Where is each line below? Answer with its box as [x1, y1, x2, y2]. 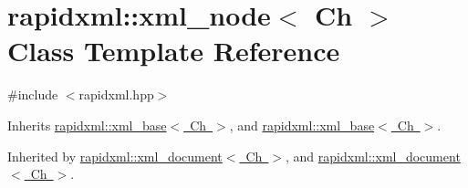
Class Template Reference [7, 32, 340, 69]
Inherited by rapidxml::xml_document [7, 146, 223, 165]
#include [7, 85, 58, 104]
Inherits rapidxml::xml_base [7, 115, 167, 134]
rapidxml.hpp [78, 85, 154, 104]
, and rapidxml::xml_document [286, 146, 461, 165]
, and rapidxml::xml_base [229, 115, 375, 134]
